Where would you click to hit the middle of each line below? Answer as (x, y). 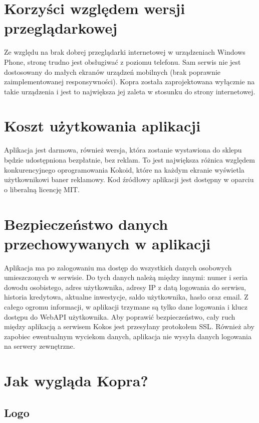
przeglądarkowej (61, 28)
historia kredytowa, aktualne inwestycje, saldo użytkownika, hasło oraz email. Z (126, 297)
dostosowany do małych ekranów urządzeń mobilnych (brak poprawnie (112, 72)
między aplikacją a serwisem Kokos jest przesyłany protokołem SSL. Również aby (129, 326)
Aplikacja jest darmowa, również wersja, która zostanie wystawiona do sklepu (123, 150)
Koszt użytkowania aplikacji (102, 126)
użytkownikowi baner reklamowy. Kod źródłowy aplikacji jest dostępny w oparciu (129, 179)
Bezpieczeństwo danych (86, 224)
